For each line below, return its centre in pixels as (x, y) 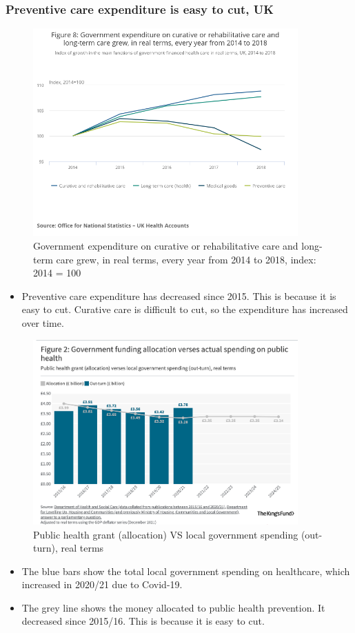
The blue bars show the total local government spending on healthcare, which (186, 571)
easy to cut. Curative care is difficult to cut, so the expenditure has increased (185, 309)
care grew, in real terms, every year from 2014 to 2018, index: (186, 259)
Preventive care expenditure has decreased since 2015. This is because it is (179, 295)
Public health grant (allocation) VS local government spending (166, 534)
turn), (45, 548)
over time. (43, 322)
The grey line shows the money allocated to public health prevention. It (173, 607)
